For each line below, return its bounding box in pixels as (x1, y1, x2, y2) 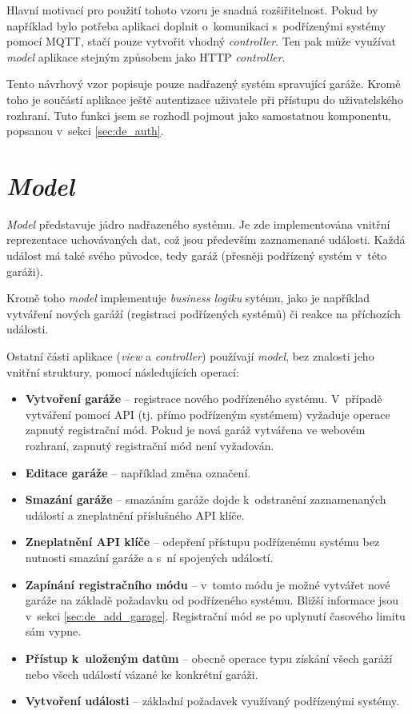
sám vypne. (25, 623, 82, 640)
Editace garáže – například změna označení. (25, 464, 251, 481)
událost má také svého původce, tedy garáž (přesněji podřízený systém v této (6, 247, 387, 264)
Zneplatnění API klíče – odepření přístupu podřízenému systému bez (25, 533, 380, 550)
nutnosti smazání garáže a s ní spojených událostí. (25, 548, 274, 565)
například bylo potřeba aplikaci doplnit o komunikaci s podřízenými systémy (6, 17, 386, 34)
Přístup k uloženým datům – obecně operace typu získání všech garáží (25, 649, 393, 666)
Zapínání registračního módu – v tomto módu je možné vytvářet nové (25, 576, 390, 592)
